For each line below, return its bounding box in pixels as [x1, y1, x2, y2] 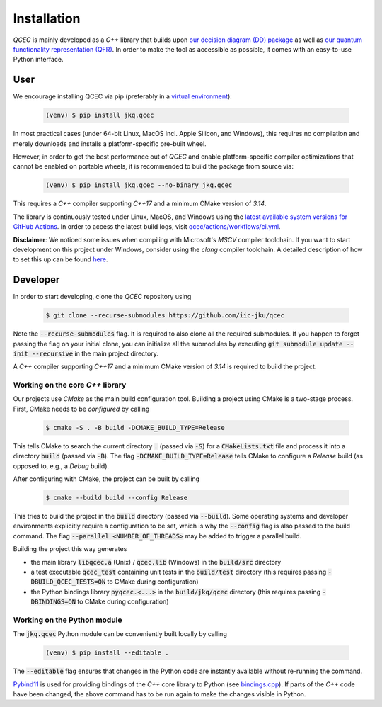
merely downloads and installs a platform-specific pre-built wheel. [13, 139, 207, 148]
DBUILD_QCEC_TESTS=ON [30, 578, 106, 586]
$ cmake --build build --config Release [45, 494, 187, 502]
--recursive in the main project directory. [32, 349, 158, 358]
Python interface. [13, 55, 64, 64]
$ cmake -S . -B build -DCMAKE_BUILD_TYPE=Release [45, 424, 226, 431]
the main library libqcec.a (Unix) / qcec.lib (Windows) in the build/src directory [30, 558, 282, 566]
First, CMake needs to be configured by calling [13, 405, 150, 413]
